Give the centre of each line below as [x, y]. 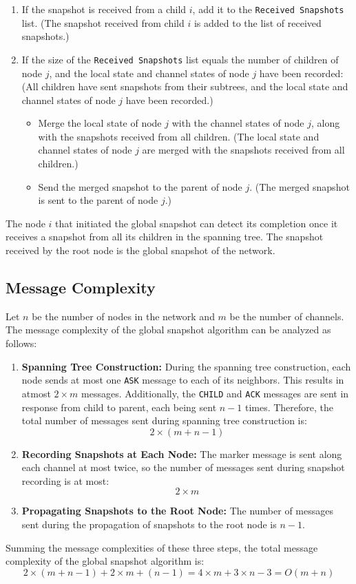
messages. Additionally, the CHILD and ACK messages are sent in [215, 393]
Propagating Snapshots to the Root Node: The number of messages [177, 511]
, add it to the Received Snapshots [268, 9]
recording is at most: [65, 480]
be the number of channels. [287, 316]
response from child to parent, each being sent [119, 407]
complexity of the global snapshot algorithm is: [105, 561]
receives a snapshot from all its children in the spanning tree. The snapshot [165, 237]
